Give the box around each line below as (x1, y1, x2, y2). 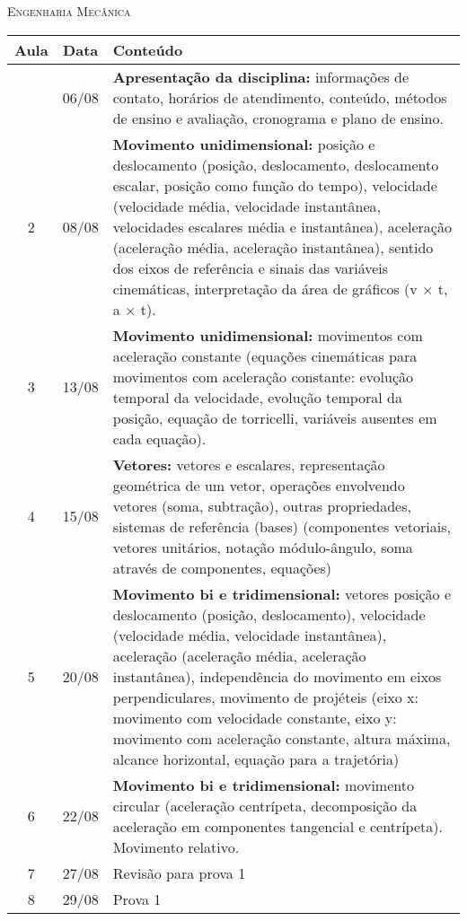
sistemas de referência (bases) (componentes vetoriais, (112, 515, 451, 537)
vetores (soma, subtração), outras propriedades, (112, 495, 411, 516)
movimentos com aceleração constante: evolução (112, 365, 414, 387)
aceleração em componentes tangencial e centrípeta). (112, 815, 443, 837)
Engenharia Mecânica (7, 2, 131, 20)
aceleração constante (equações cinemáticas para (112, 345, 418, 366)
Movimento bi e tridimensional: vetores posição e (112, 583, 452, 604)
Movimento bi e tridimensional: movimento (112, 774, 414, 795)
